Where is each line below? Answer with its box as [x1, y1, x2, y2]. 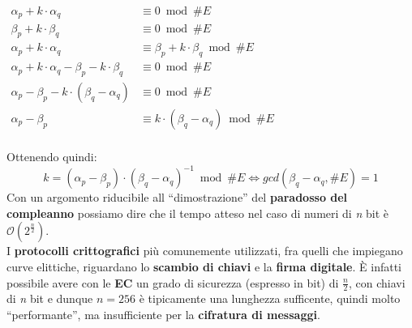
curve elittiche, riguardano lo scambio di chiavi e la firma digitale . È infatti [6, 258, 401, 275]
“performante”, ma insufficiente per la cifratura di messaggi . [6, 305, 320, 322]
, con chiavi [348, 274, 406, 291]
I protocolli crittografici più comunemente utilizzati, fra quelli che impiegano [6, 242, 403, 259]
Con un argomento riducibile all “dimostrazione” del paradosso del [6, 189, 348, 206]
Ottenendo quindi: [6, 148, 97, 165]
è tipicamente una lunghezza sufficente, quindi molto [139, 290, 401, 307]
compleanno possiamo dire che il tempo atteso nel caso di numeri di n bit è [6, 204, 388, 221]
